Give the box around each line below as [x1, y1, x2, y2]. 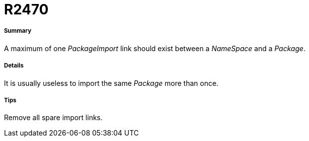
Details [4, 62, 24, 70]
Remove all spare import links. [4, 113, 103, 122]
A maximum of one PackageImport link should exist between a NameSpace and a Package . [4, 44, 306, 53]
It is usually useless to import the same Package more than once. [4, 78, 219, 87]
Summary [4, 27, 31, 35]
